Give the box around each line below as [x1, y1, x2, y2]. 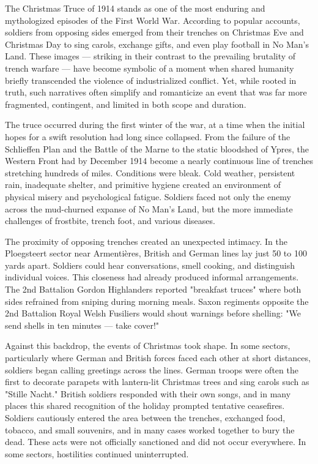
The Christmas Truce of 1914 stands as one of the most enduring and [5, 2, 265, 14]
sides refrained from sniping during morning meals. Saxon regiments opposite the [5, 294, 309, 307]
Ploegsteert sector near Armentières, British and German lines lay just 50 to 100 [5, 247, 307, 260]
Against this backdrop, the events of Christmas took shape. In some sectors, [5, 339, 290, 352]
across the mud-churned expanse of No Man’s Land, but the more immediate [5, 202, 293, 215]
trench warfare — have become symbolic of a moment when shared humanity [5, 61, 294, 74]
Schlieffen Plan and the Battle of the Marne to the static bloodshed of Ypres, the [5, 142, 309, 155]
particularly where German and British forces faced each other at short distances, [5, 351, 311, 364]
